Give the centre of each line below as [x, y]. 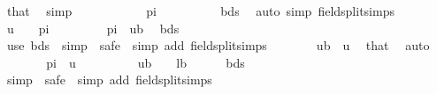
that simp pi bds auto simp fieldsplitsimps [200, 11]
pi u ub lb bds [146, 62]
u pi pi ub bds [93, 28]
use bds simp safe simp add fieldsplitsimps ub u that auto [218, 45]
